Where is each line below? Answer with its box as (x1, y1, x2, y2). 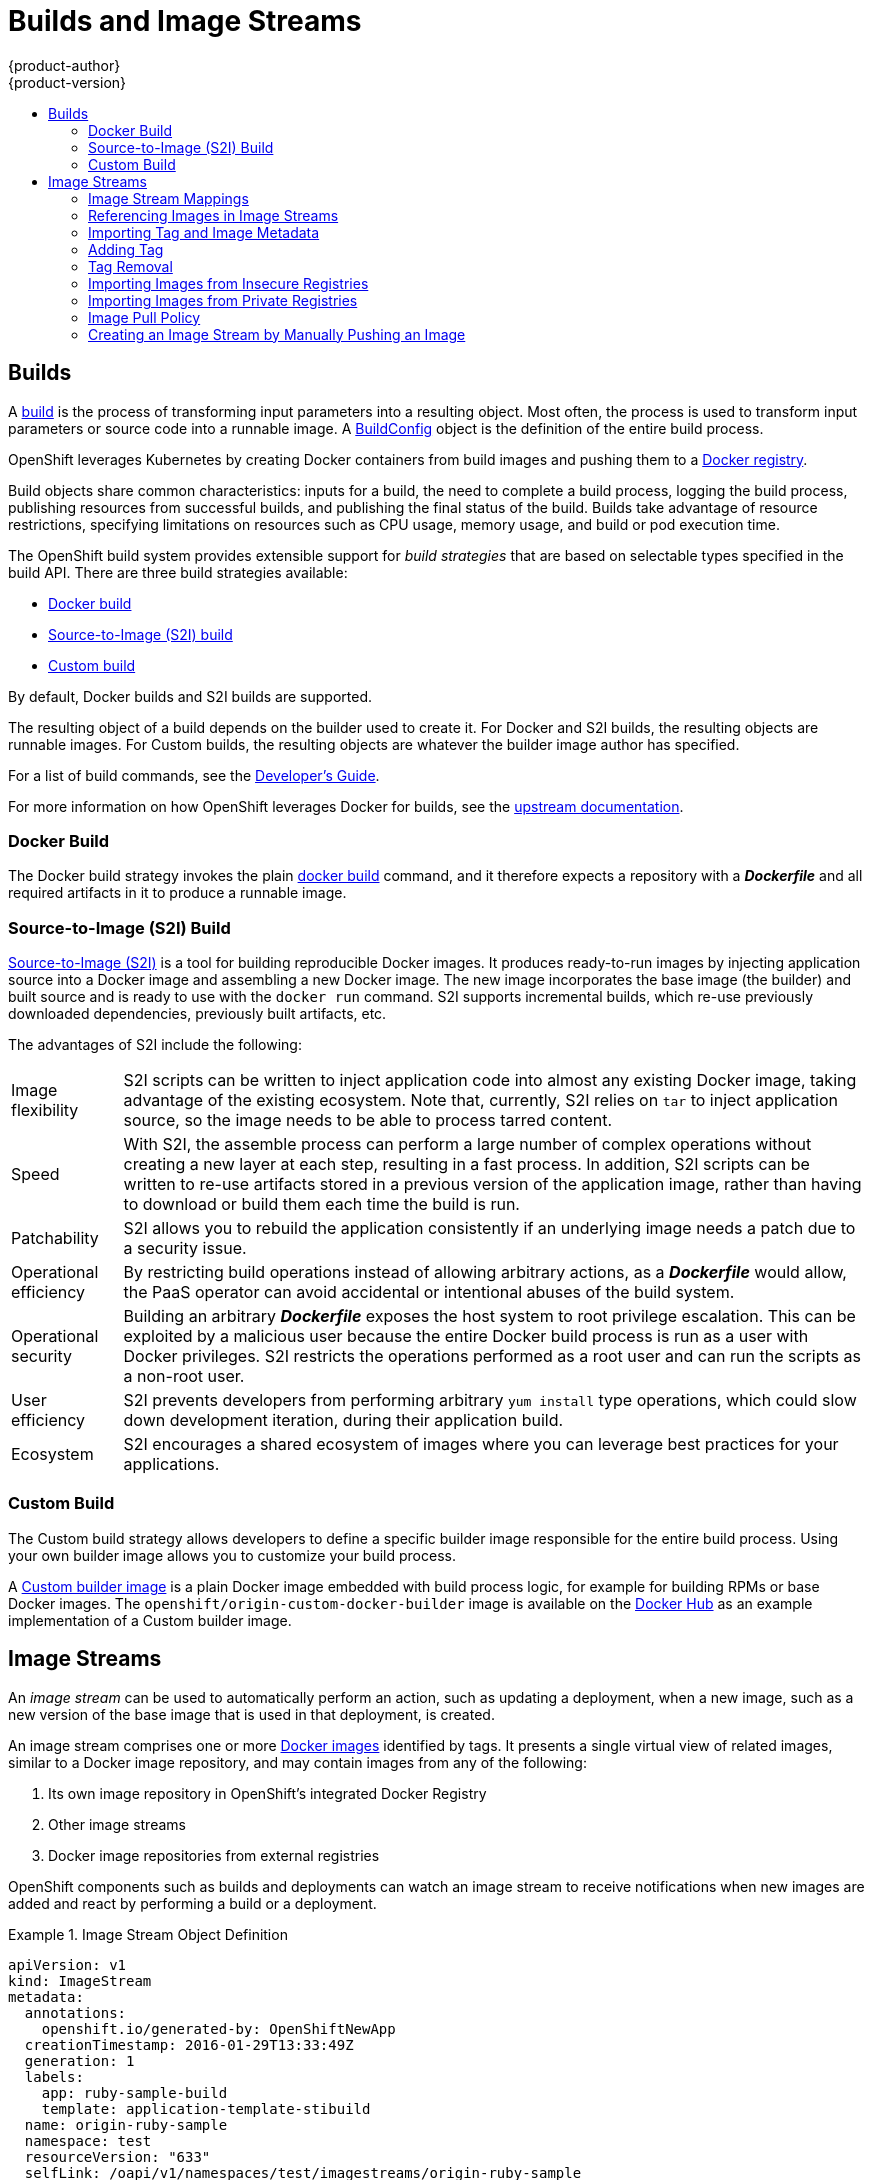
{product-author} (8, 56, 121, 74)
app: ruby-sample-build (41, 2084, 228, 2101)
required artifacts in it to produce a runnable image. (8, 884, 347, 902)
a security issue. (123, 1238, 247, 1259)
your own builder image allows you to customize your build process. (8, 1546, 456, 1564)
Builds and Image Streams (8, 4, 362, 38)
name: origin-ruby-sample (24, 2116, 228, 2133)
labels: (24, 2068, 84, 2085)
